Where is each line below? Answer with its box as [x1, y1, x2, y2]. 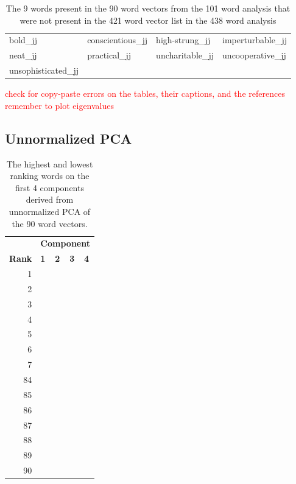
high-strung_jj [156, 33, 211, 46]
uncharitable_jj [156, 49, 214, 61]
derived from [26, 193, 74, 206]
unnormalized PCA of [9, 205, 91, 217]
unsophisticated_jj [9, 64, 79, 77]
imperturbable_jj [222, 33, 287, 46]
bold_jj [9, 33, 37, 46]
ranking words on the [10, 169, 90, 182]
